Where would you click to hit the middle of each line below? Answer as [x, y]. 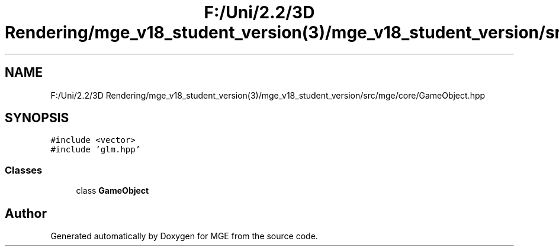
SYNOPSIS [37, 118]
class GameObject [113, 191]
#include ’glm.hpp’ [96, 150]
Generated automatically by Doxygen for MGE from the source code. [184, 236]
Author [26, 213]
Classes [24, 170]
